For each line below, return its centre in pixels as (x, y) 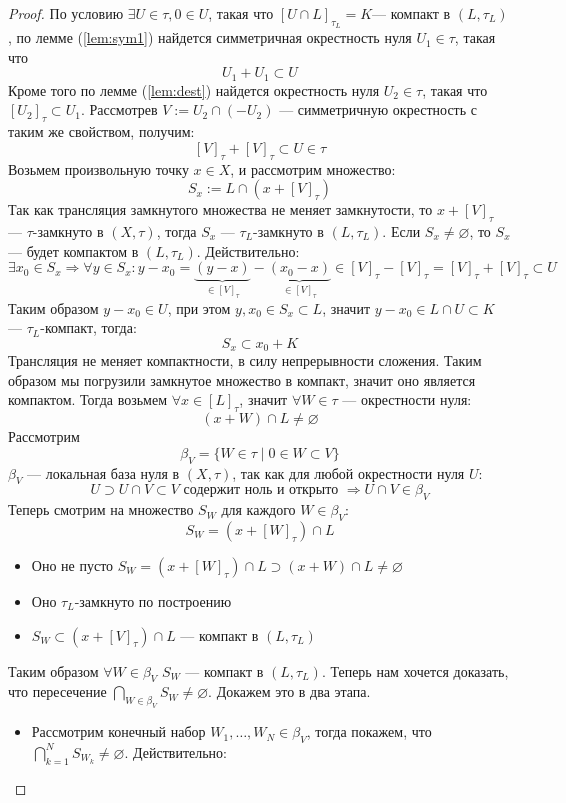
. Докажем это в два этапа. (289, 691)
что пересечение (57, 691)
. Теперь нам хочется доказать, (415, 670)
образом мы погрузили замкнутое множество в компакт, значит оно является (242, 379)
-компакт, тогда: (88, 327)
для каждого (258, 509)
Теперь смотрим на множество (101, 509)
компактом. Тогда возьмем (87, 399)
